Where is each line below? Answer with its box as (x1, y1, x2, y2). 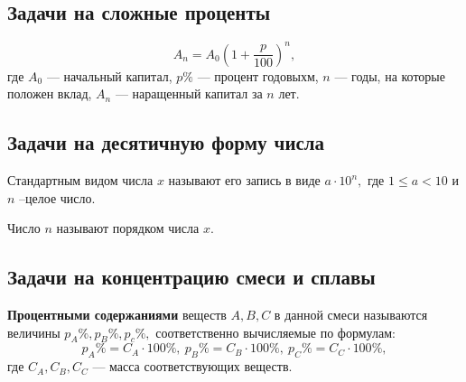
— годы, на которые (334, 66, 445, 85)
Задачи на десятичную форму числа (7, 128, 325, 156)
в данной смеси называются (274, 305, 428, 324)
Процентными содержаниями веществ (7, 305, 227, 324)
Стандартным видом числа (7, 171, 154, 190)
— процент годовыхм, (197, 66, 319, 85)
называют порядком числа (56, 219, 200, 238)
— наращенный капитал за (115, 84, 263, 103)
